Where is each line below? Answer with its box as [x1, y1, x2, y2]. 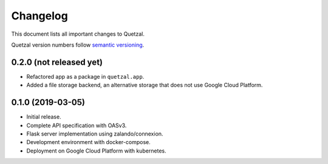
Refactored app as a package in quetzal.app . [26, 73, 145, 80]
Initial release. [26, 113, 61, 120]
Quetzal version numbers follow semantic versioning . [11, 41, 145, 48]
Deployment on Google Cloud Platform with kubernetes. [26, 147, 166, 154]
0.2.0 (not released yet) [11, 57, 103, 67]
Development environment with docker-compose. [26, 139, 151, 146]
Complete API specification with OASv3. [26, 122, 127, 129]
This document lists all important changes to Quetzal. [11, 30, 145, 38]
